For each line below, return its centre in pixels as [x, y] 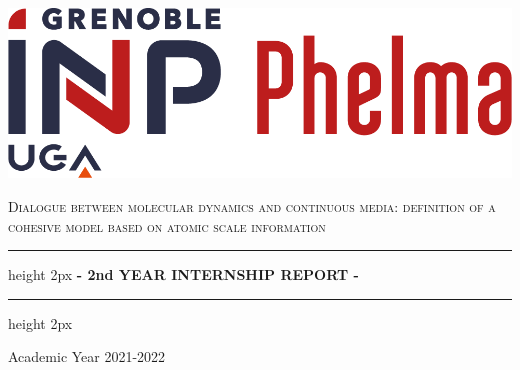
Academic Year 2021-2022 [87, 356]
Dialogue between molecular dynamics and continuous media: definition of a [252, 206]
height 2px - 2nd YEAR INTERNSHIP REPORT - [183, 274]
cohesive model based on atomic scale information [167, 225]
